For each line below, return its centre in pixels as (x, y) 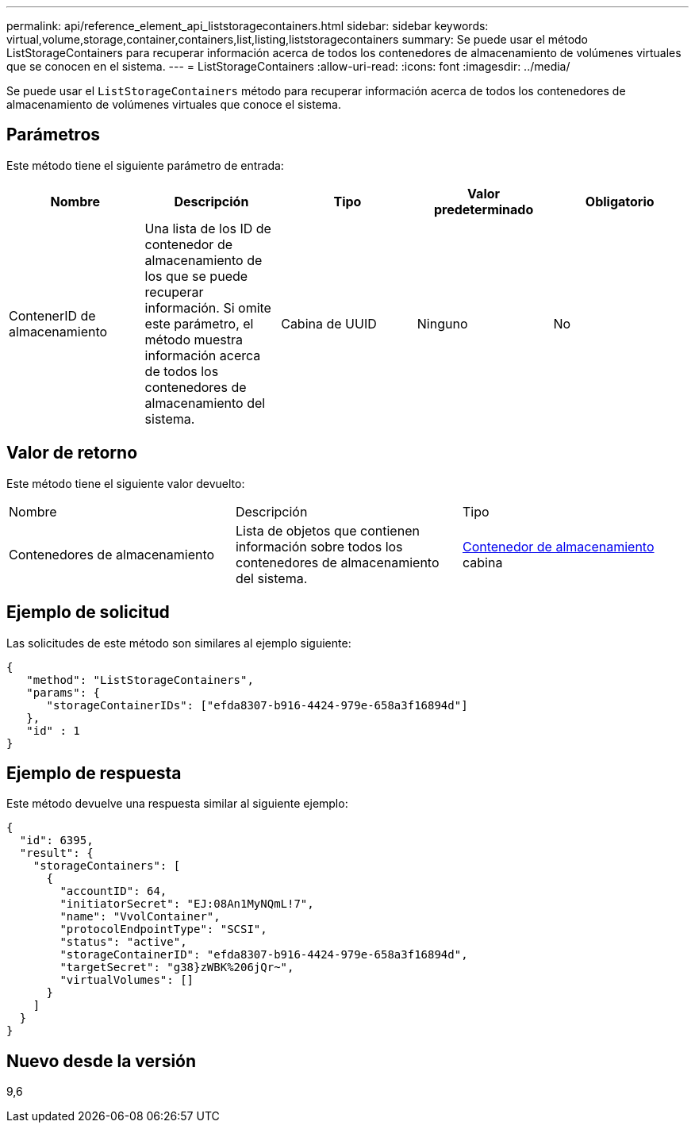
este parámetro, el (199, 323)
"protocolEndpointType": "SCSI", (163, 929)
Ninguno (442, 323)
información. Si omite (208, 307)
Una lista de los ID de (208, 228)
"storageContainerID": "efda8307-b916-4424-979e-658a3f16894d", (264, 955)
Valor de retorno (72, 453)
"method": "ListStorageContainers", (140, 680)
